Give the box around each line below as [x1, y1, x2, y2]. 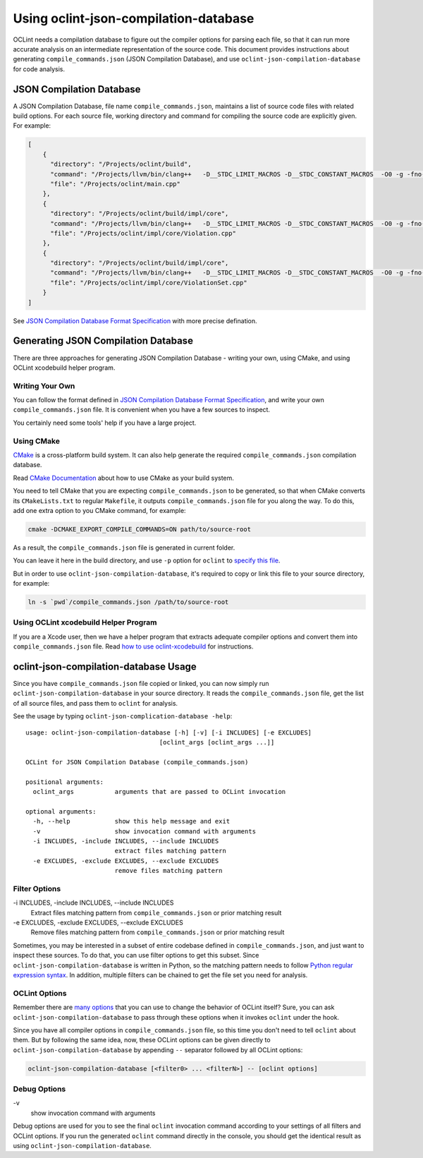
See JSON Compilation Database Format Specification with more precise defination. [13, 316, 257, 325]
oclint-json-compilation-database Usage [13, 661, 197, 673]
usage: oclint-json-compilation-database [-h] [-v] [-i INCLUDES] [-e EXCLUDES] [25, 728, 312, 737]
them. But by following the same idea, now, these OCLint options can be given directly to [13, 1036, 271, 1044]
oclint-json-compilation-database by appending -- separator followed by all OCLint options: [13, 1045, 303, 1054]
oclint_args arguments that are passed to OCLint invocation [32, 788, 286, 795]
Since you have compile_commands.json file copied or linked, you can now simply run [13, 680, 269, 688]
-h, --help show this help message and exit [32, 817, 231, 826]
